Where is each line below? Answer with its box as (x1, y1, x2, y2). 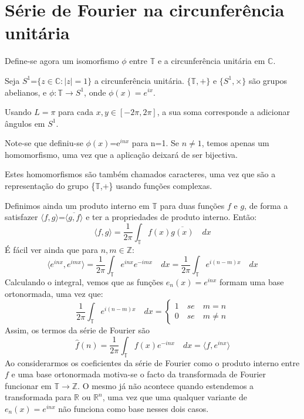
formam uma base (219, 276, 284, 288)
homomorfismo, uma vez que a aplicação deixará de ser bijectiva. (5, 148, 238, 160)
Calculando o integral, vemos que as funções (5, 276, 164, 288)
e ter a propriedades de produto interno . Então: (86, 211, 257, 223)
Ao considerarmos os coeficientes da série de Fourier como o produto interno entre (5, 356, 300, 369)
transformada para (5, 391, 72, 403)
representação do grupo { (5, 180, 96, 192)
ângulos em (5, 117, 45, 129)
